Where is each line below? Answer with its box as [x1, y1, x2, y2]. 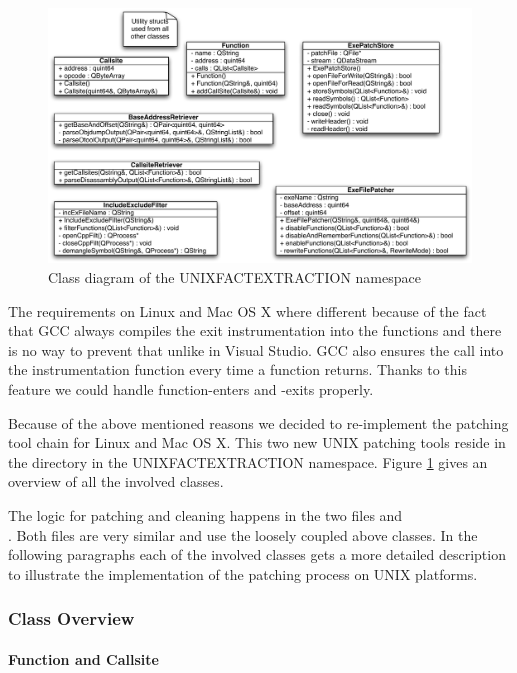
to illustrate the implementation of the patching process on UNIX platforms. [8, 563, 478, 584]
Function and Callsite [8, 648, 159, 669]
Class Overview [8, 606, 135, 631]
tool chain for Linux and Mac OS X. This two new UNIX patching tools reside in [8, 432, 506, 453]
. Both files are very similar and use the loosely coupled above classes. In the [8, 524, 478, 545]
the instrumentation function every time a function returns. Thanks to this [8, 359, 468, 380]
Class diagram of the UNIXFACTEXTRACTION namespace [48, 267, 421, 288]
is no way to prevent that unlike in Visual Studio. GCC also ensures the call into [8, 339, 504, 360]
